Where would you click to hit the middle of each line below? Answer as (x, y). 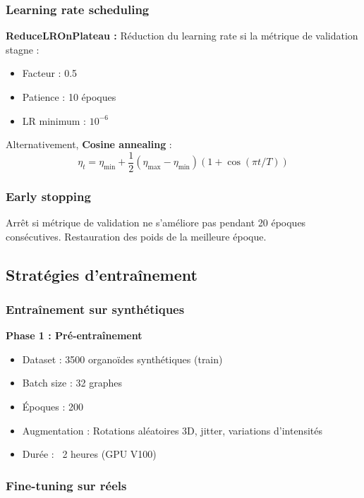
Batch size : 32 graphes (72, 383)
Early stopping (48, 196)
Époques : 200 (53, 407)
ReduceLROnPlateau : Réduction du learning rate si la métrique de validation (182, 36)
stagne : (23, 49)
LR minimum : (54, 120)
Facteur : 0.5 (50, 73)
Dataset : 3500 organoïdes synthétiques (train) (122, 359)
